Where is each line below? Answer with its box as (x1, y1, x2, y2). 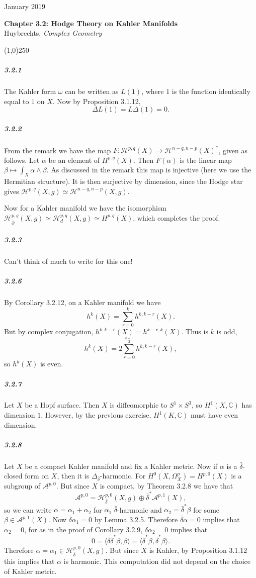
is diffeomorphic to (110, 400, 167, 410)
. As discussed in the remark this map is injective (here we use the (46, 164, 251, 175)
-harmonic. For (100, 470, 146, 481)
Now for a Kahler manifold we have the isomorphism (4, 203, 167, 213)
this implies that (4, 555, 55, 566)
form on (25, 470, 49, 481)
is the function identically (172, 85, 250, 96)
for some (193, 504, 220, 515)
